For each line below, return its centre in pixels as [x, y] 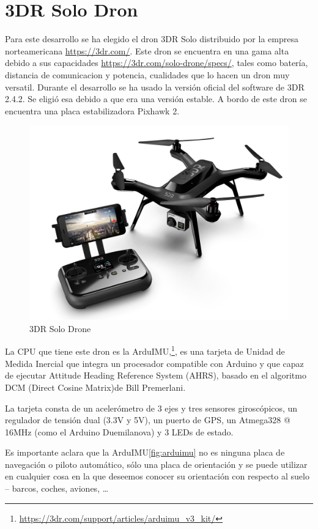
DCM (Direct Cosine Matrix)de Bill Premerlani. [95, 387]
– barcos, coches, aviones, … [57, 488]
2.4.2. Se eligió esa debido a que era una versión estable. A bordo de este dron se [156, 99]
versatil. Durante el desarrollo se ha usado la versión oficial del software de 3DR [155, 87]
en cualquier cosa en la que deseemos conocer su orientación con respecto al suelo [157, 476]
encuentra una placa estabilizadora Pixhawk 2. [92, 110]
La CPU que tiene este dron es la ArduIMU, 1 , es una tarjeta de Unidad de [145, 350]
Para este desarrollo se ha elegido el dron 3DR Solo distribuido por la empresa [152, 39]
